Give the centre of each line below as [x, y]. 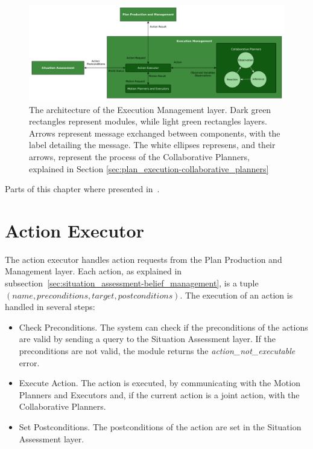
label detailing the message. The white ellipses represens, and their [152, 145]
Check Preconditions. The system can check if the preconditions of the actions [163, 327]
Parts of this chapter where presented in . [82, 189]
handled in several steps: [50, 307]
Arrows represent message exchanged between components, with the [155, 133]
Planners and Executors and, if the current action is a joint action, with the [159, 394]
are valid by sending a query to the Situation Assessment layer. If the [147, 339]
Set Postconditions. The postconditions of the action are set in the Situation [160, 427]
